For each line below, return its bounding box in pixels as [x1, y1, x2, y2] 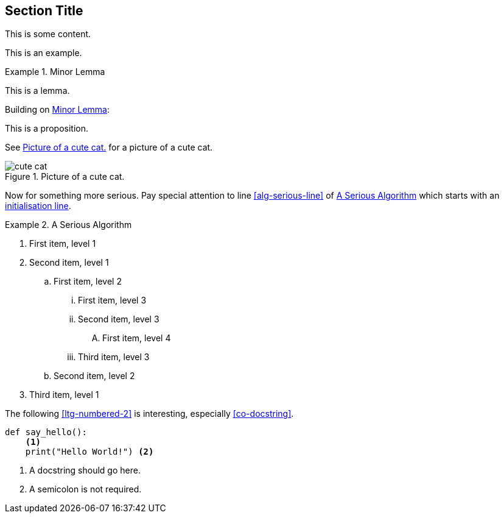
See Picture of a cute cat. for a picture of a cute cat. [5, 142, 213, 153]
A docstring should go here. [29, 465, 141, 476]
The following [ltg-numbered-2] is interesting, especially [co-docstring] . [5, 408, 294, 419]
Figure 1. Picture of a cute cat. [5, 171, 125, 182]
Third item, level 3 [78, 352, 150, 363]
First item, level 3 [78, 295, 147, 306]
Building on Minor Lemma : [5, 104, 110, 115]
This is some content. [5, 29, 91, 40]
